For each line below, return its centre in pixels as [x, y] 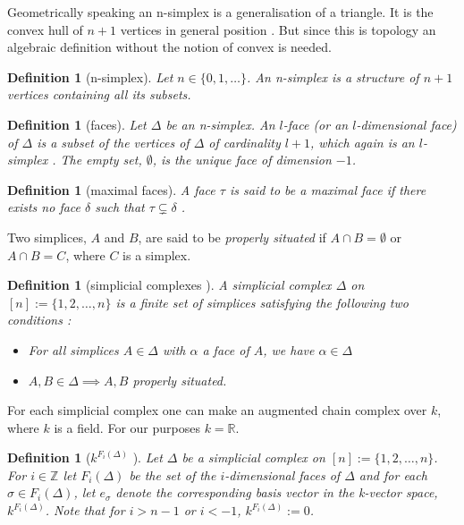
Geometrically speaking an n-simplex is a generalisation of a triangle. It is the [220, 12]
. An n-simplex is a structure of [333, 76]
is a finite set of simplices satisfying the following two [262, 302]
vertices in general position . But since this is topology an [278, 29]
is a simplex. [157, 254]
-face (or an [316, 124]
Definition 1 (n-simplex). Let [90, 76]
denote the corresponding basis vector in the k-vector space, [277, 492]
